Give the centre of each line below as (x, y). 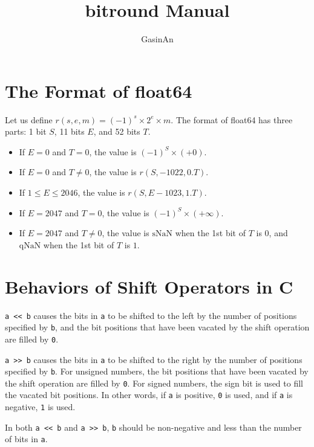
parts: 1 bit (26, 131)
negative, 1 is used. (40, 407)
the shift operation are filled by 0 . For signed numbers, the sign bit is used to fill (154, 383)
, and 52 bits (117, 131)
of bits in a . (26, 439)
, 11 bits (69, 131)
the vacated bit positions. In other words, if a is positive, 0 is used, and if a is (149, 395)
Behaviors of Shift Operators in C (149, 286)
